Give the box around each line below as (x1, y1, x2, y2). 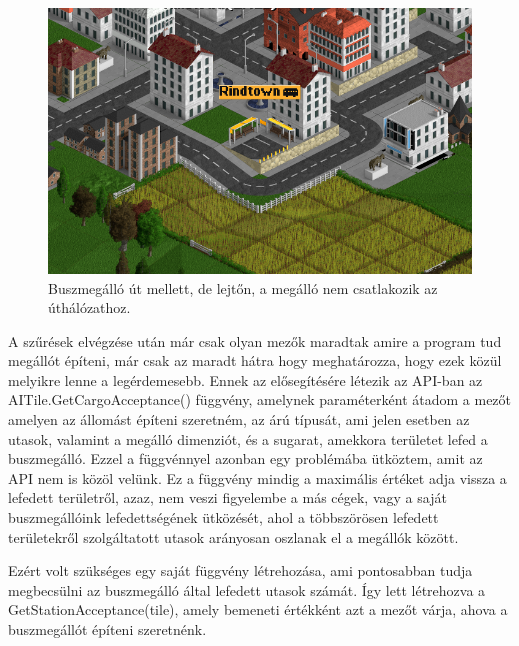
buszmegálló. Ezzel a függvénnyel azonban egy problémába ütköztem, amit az (8, 448, 483, 469)
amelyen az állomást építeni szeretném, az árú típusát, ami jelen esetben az (8, 409, 470, 430)
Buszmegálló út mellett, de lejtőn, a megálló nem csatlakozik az (48, 277, 438, 298)
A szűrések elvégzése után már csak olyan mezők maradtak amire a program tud (8, 330, 502, 351)
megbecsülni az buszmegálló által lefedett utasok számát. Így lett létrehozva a (8, 579, 486, 600)
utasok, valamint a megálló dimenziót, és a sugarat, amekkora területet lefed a (8, 428, 488, 449)
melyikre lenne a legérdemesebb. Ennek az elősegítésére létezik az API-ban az (8, 369, 483, 390)
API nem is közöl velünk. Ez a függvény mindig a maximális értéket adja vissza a (8, 467, 507, 488)
